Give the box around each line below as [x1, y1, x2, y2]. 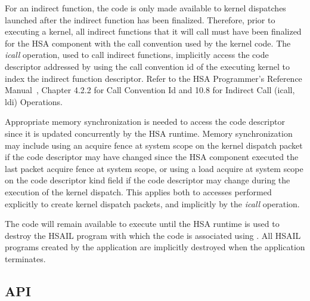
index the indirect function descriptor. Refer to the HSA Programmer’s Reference [5, 72, 302, 84]
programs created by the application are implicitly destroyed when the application [5, 241, 305, 253]
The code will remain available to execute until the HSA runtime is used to [5, 217, 280, 230]
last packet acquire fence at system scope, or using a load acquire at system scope [5, 162, 303, 174]
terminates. [5, 252, 46, 265]
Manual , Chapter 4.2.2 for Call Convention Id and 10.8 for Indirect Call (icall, [5, 84, 295, 96]
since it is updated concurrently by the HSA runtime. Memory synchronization [5, 127, 293, 139]
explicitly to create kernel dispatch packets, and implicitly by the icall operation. [5, 197, 300, 210]
